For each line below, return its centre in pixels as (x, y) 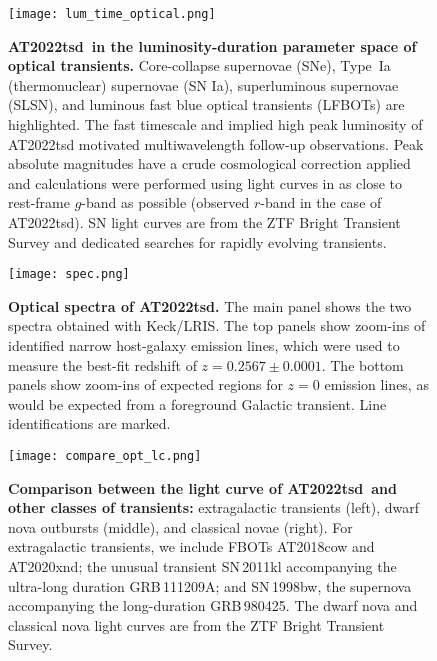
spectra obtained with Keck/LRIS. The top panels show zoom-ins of (217, 325)
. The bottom (362, 364)
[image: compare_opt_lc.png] (105, 456)
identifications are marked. (89, 423)
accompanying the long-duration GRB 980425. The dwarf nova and (213, 605)
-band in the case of (321, 202)
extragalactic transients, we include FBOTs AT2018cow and (191, 546)
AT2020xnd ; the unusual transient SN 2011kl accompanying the (202, 566)
